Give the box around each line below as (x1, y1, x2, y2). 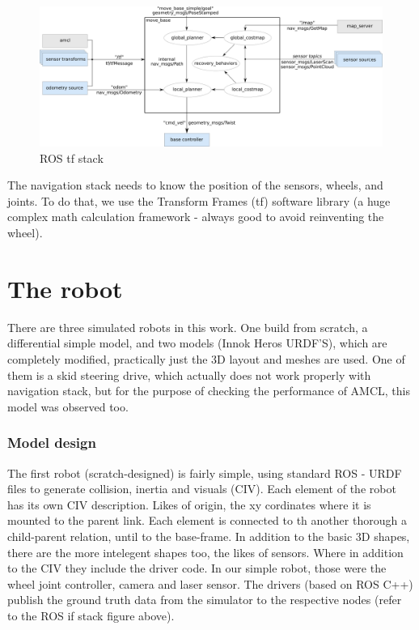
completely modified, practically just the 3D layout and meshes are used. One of (7, 350, 405, 367)
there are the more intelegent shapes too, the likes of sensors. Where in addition (7, 543, 404, 560)
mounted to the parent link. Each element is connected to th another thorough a (7, 512, 407, 529)
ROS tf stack (40, 149, 104, 166)
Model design (7, 432, 96, 453)
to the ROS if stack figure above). (7, 607, 175, 624)
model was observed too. (7, 398, 129, 415)
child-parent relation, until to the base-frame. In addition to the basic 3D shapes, (7, 527, 410, 544)
